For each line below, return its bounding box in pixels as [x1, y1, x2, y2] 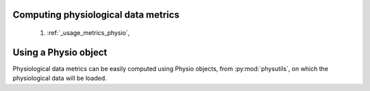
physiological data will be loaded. [12, 74, 108, 82]
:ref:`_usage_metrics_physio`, [47, 29, 130, 37]
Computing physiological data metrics [12, 9, 180, 21]
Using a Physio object [12, 47, 108, 58]
